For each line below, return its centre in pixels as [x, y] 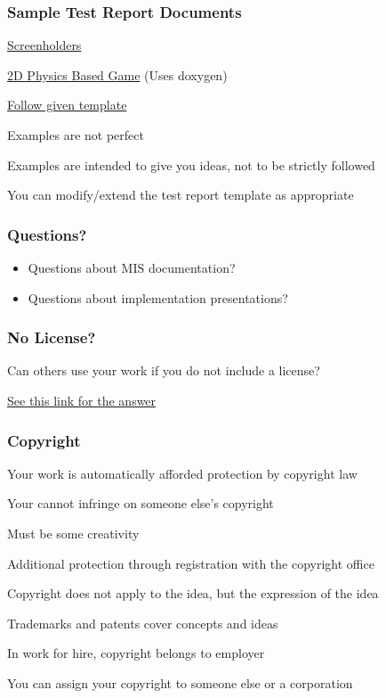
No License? [52, 337]
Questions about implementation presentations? [158, 297]
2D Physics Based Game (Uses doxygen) [117, 74]
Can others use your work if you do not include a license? [164, 370]
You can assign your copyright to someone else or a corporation [180, 682]
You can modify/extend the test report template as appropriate [181, 195]
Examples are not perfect [76, 135]
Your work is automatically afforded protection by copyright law [182, 473]
